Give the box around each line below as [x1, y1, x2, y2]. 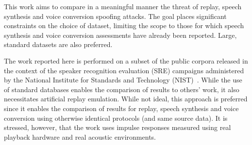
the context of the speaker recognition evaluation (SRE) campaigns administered [4, 65, 244, 75]
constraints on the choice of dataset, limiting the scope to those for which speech [4, 20, 244, 31]
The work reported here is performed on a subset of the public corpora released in [4, 55, 248, 65]
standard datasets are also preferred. [4, 39, 113, 49]
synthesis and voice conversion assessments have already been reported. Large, [4, 30, 237, 40]
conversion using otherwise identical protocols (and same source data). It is [4, 113, 228, 123]
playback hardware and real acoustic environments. [4, 131, 156, 142]
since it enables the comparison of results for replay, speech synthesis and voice [4, 103, 239, 113]
